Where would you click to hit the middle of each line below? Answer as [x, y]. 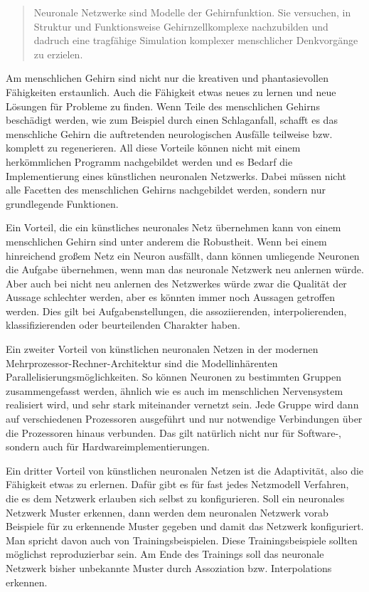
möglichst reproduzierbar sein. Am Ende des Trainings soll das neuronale [165, 554]
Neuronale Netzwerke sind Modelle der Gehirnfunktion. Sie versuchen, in [192, 12]
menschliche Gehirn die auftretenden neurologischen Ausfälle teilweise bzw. [169, 133]
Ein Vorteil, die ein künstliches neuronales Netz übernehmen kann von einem [173, 227]
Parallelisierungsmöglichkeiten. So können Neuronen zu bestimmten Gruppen [174, 377]
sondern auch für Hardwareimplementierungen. [108, 446]
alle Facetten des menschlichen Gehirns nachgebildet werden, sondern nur [166, 190]
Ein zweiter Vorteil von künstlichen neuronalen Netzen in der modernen [162, 349]
